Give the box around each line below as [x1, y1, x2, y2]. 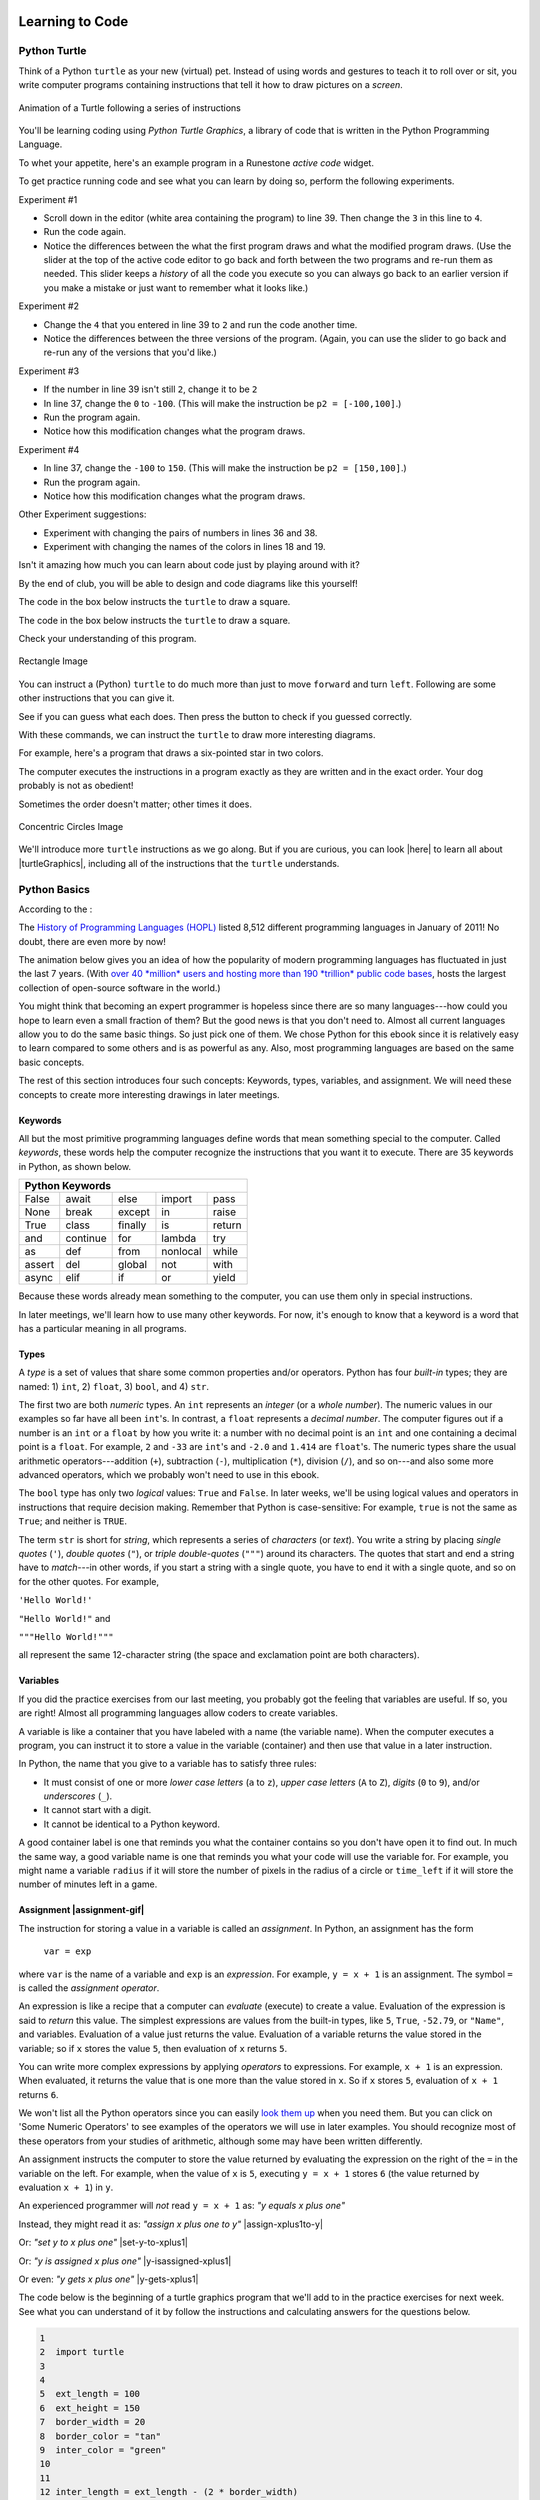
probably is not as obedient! [18, 780, 134, 792]
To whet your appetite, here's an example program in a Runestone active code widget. [18, 156, 375, 169]
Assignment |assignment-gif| [18, 1904, 145, 1916]
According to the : [18, 903, 93, 915]
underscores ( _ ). [43, 1790, 113, 1802]
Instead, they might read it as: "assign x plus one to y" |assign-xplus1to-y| [18, 2218, 324, 2230]
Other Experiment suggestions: [18, 508, 147, 520]
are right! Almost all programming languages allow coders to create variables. [18, 1707, 339, 1719]
